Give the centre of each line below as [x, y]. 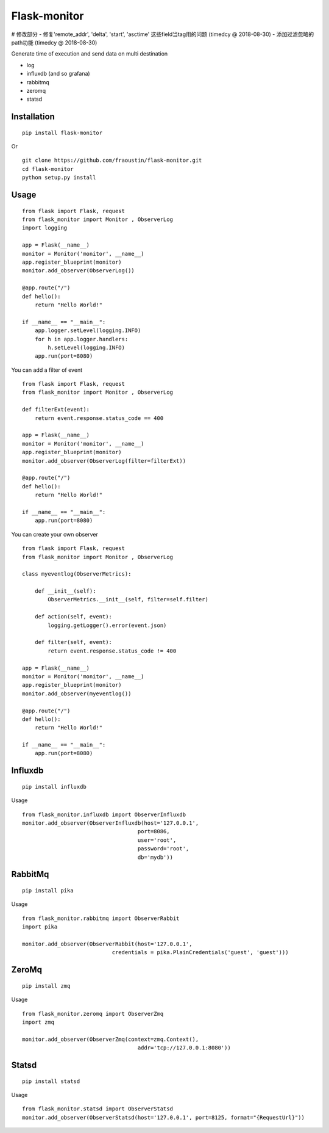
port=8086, [154, 831]
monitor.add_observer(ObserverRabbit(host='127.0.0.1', [107, 944]
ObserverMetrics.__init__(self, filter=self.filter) [128, 599]
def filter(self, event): [73, 642]
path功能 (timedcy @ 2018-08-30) [54, 42]
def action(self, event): [73, 617]
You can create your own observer [55, 534]
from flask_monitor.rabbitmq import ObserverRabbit [101, 918]
